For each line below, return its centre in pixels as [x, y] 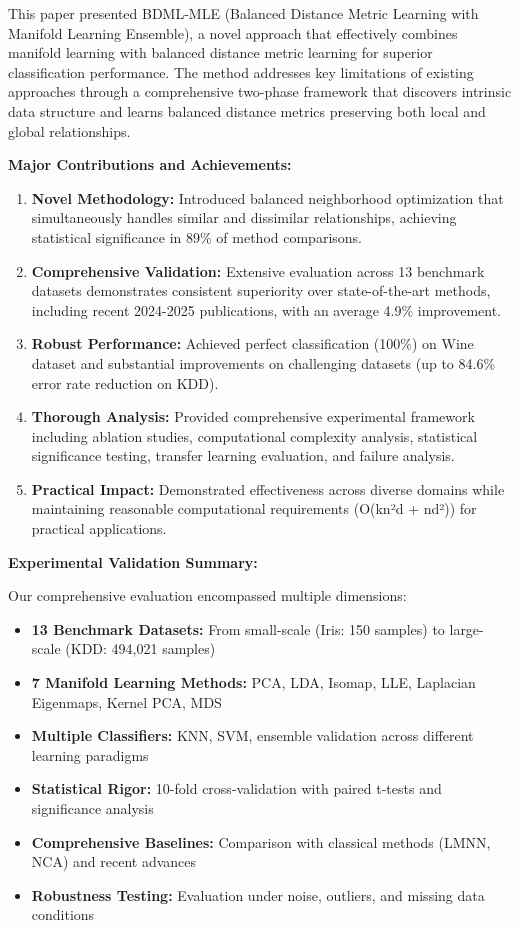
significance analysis [92, 808]
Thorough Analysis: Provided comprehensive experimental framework [253, 416]
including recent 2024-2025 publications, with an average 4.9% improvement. [266, 309]
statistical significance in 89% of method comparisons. [196, 236]
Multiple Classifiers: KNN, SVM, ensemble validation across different [252, 735]
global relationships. [69, 130]
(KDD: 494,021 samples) [140, 648]
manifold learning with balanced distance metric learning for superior [220, 52]
